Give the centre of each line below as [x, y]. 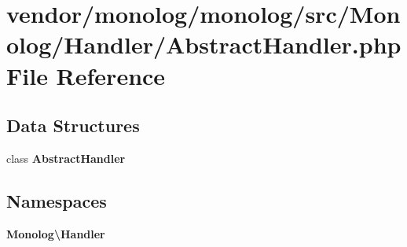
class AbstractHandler [66, 158]
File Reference [86, 75]
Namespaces [57, 200]
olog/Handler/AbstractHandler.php [204, 44]
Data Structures [73, 125]
